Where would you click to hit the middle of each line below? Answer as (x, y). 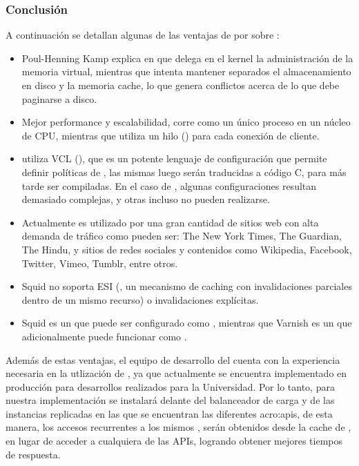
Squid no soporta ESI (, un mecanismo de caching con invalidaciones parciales (187, 286)
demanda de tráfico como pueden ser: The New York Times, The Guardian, (182, 236)
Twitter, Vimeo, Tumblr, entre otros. (100, 263)
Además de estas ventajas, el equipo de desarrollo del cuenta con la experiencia (173, 359)
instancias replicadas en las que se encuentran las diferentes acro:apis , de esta (169, 413)
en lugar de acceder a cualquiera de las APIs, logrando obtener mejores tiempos (174, 441)
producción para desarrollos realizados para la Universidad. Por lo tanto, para (170, 386)
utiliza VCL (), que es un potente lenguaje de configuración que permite (174, 158)
